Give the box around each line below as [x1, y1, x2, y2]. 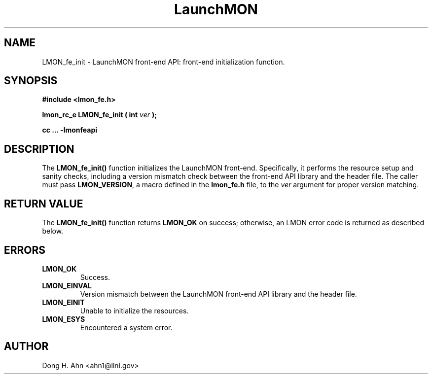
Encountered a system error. [80, 323, 173, 332]
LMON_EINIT [42, 298, 85, 307]
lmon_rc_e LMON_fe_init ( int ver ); [42, 110, 157, 119]
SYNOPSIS [4, 74, 58, 87]
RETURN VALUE [4, 197, 83, 210]
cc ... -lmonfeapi [42, 126, 98, 135]
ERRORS [4, 243, 46, 256]
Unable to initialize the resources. [80, 306, 189, 315]
